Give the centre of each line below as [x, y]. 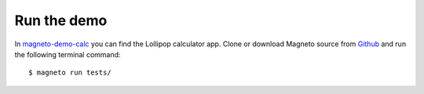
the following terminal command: [68, 54]
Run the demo [61, 20]
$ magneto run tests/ [70, 73]
